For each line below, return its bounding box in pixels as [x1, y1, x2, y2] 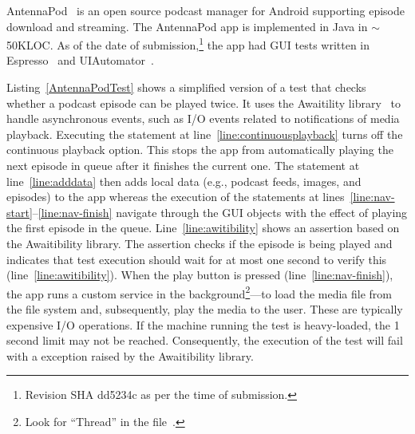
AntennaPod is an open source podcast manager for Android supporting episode [6, 2, 405, 18]
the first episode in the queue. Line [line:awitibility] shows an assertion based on [6, 219, 400, 236]
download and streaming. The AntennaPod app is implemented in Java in [6, 18, 368, 34]
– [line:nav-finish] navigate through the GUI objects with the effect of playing [32, 203, 408, 220]
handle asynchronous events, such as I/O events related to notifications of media [6, 110, 400, 127]
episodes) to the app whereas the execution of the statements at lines [6, 188, 345, 205]
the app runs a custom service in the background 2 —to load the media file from [6, 282, 393, 302]
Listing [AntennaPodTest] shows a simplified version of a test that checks [6, 79, 366, 96]
